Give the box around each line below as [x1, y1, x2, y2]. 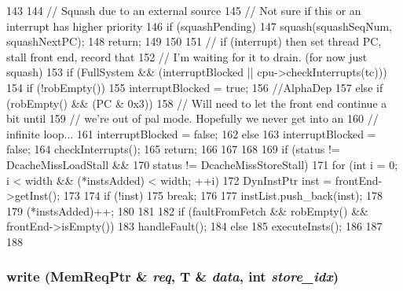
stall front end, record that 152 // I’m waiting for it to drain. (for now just [6, 48, 368, 64]
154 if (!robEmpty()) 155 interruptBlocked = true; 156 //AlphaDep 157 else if [6, 79, 383, 95]
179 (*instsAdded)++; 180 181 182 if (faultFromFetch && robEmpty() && [6, 202, 368, 219]
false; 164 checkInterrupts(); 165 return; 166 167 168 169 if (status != [6, 141, 340, 157]
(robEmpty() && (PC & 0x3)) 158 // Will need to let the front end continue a [6, 94, 387, 111]
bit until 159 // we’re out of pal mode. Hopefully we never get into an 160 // [6, 110, 379, 127]
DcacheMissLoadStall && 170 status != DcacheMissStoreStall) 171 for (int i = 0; [6, 156, 398, 172]
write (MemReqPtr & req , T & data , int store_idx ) [6, 267, 339, 286]
